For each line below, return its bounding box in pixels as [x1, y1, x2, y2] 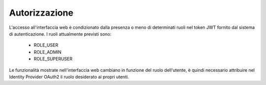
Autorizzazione [9, 7, 73, 18]
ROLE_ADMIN [33, 49, 62, 55]
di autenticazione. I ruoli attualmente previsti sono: [9, 31, 112, 37]
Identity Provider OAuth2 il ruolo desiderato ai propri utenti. [9, 74, 129, 80]
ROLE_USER [33, 42, 59, 48]
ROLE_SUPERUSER [33, 56, 73, 62]
